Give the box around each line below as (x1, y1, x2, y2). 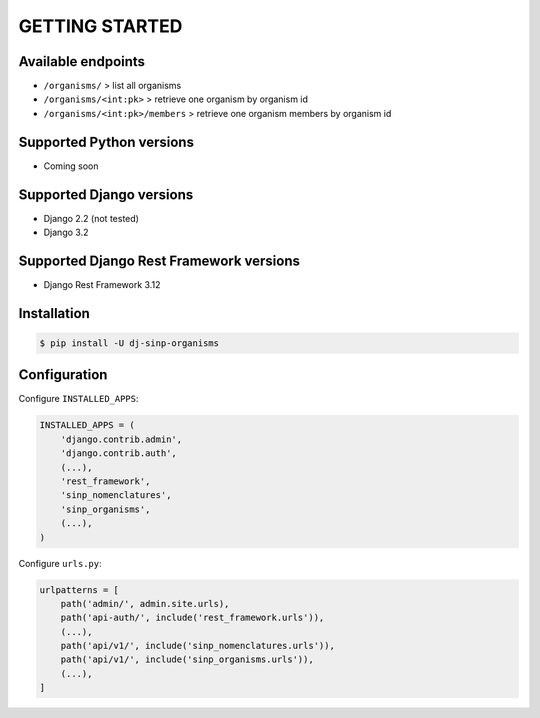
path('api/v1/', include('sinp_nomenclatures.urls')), (60, 640, 335, 652)
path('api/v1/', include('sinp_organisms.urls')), (60, 654, 314, 665)
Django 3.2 (43, 226, 89, 239)
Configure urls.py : (18, 557, 102, 569)
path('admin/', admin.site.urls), (60, 598, 230, 609)
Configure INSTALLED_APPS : (18, 393, 139, 405)
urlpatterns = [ (39, 584, 120, 595)
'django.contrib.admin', (60, 433, 183, 445)
